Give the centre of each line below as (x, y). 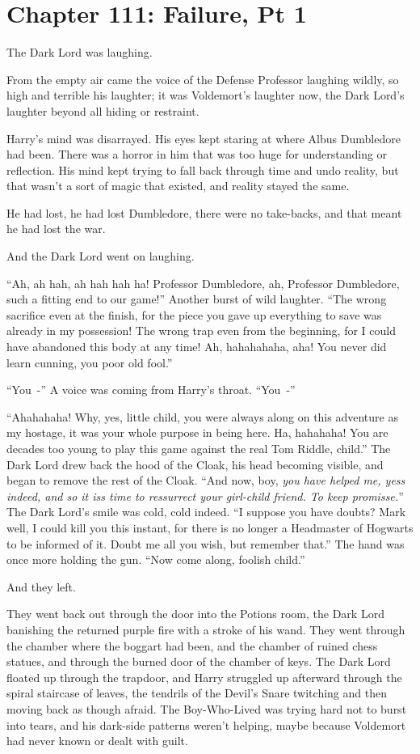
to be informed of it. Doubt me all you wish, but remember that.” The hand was (206, 543)
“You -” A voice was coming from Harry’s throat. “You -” (151, 390)
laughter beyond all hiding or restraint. (103, 110)
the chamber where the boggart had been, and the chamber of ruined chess (192, 645)
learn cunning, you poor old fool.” (90, 362)
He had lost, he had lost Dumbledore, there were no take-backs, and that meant (204, 212)
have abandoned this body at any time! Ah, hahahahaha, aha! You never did (197, 347)
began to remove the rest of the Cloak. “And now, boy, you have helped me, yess (206, 480)
